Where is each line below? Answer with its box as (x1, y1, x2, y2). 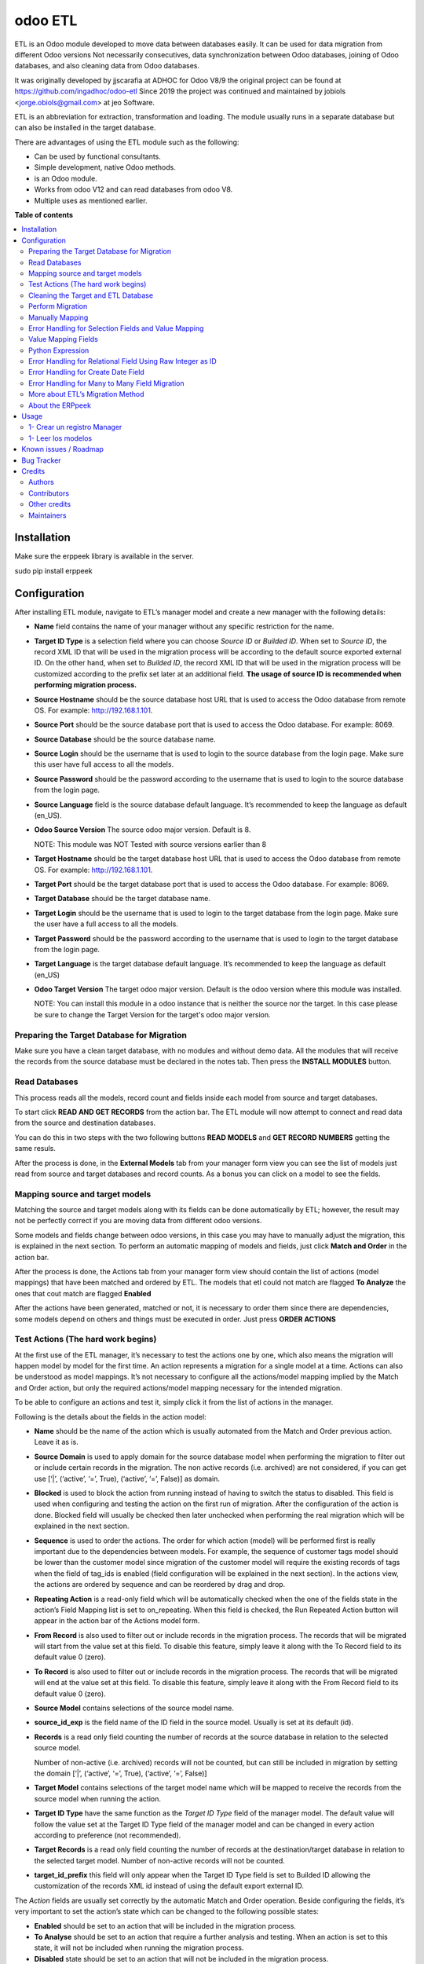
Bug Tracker (21, 456, 62, 465)
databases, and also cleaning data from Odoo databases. (14, 61, 200, 71)
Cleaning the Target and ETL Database (28, 291, 153, 300)
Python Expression (28, 346, 90, 355)
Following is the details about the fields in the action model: (14, 1412, 207, 1421)
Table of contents (14, 211, 74, 220)
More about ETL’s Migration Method (28, 390, 144, 399)
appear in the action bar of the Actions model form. (34, 1616, 200, 1625)
